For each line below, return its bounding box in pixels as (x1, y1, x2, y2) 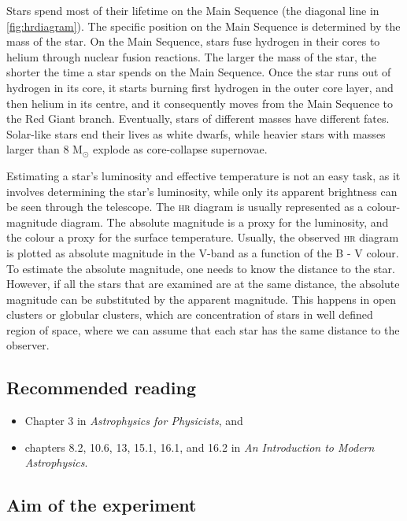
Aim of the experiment (6, 493, 197, 517)
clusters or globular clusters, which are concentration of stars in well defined (6, 306, 373, 323)
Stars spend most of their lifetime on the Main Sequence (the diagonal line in (6, 2, 379, 18)
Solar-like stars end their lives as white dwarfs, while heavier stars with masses (6, 125, 386, 142)
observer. (6, 337, 50, 353)
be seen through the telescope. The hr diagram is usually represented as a (6, 198, 364, 215)
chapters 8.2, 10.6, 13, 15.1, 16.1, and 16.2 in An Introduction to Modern (24, 438, 375, 455)
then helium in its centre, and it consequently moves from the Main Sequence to (6, 94, 394, 111)
